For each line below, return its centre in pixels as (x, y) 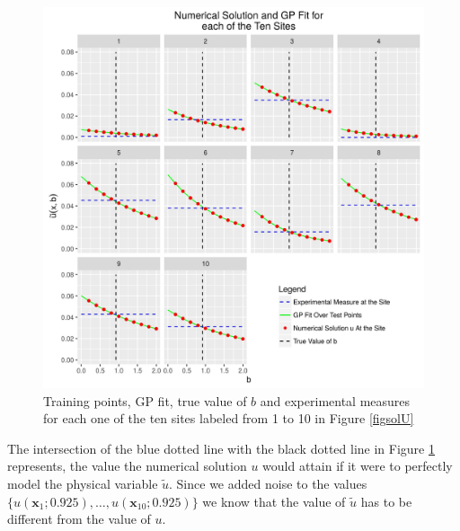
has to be (386, 501)
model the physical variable (83, 483)
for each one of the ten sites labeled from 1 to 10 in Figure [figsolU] (229, 418)
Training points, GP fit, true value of (145, 400)
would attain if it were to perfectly (358, 466)
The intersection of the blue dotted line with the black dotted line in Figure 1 (221, 448)
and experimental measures (335, 400)
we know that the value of (274, 501)
